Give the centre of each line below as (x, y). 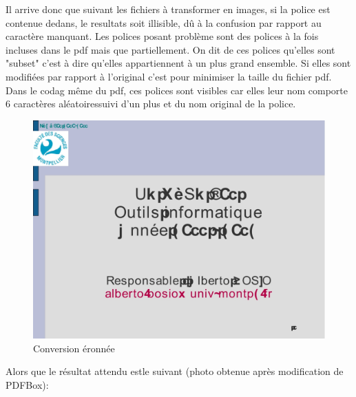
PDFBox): (27, 384)
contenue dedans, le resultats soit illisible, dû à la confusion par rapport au (164, 22)
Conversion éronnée (74, 348)
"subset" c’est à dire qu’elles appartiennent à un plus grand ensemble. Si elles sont (178, 63)
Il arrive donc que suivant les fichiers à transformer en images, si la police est (168, 9)
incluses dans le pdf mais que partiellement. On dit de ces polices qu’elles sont (170, 49)
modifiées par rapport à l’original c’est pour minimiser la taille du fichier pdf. (169, 76)
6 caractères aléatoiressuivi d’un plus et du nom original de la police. (151, 104)
